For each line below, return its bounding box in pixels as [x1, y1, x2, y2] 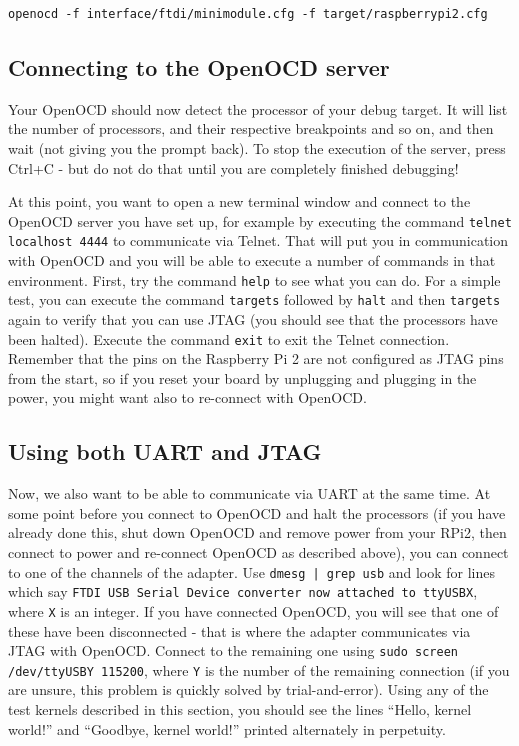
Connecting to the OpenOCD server [8, 51, 390, 82]
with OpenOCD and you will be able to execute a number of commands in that [8, 250, 496, 271]
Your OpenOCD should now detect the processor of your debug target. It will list [8, 98, 508, 119]
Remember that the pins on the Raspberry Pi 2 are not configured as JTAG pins [8, 348, 504, 369]
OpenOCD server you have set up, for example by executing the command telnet [8, 210, 512, 231]
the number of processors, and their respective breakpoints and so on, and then [8, 118, 494, 139]
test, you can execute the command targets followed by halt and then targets [8, 289, 501, 310]
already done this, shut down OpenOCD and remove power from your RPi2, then [8, 522, 507, 543]
